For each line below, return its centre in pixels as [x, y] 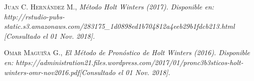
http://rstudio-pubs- [34, 16]
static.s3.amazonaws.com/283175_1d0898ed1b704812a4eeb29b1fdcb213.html [120, 26]
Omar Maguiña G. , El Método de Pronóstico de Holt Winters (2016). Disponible [127, 52]
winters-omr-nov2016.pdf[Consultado [60, 72]
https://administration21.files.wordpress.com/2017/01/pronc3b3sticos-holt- [129, 62]
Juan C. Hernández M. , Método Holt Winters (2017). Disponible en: [109, 6]
